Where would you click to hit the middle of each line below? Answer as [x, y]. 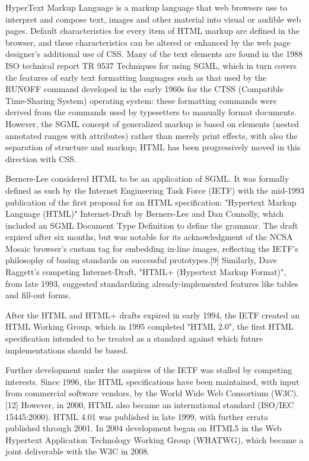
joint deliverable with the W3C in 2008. [78, 451]
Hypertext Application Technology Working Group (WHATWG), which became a [154, 439]
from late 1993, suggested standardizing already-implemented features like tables [152, 283]
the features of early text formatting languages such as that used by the [136, 77]
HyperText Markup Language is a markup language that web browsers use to [146, 7]
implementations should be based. [67, 350]
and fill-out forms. [38, 295]
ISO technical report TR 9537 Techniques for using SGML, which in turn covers [151, 65]
